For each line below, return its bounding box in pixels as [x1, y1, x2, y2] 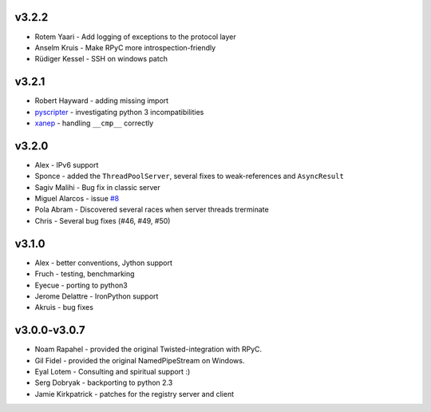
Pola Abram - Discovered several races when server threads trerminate [34, 204, 269, 215]
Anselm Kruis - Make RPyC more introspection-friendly [34, 42, 216, 52]
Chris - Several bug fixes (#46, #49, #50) [34, 216, 171, 225]
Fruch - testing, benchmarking [34, 269, 135, 279]
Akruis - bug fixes [34, 303, 93, 312]
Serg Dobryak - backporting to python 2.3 [34, 378, 173, 387]
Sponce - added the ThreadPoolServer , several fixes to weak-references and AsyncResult [34, 172, 345, 181]
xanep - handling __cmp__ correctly [34, 118, 154, 128]
